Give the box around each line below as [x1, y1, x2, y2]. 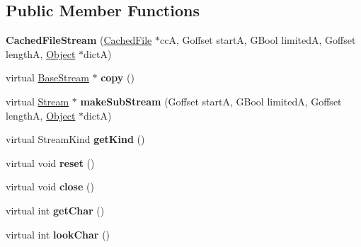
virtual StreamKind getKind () [6, 132, 145, 147]
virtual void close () [6, 179, 94, 194]
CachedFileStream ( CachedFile [6, 33, 152, 47]
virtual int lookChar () [6, 226, 110, 241]
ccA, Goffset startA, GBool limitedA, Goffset [159, 33, 356, 47]
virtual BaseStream [6, 70, 89, 85]
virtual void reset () [6, 155, 95, 170]
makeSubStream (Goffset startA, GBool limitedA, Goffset [80, 93, 342, 108]
